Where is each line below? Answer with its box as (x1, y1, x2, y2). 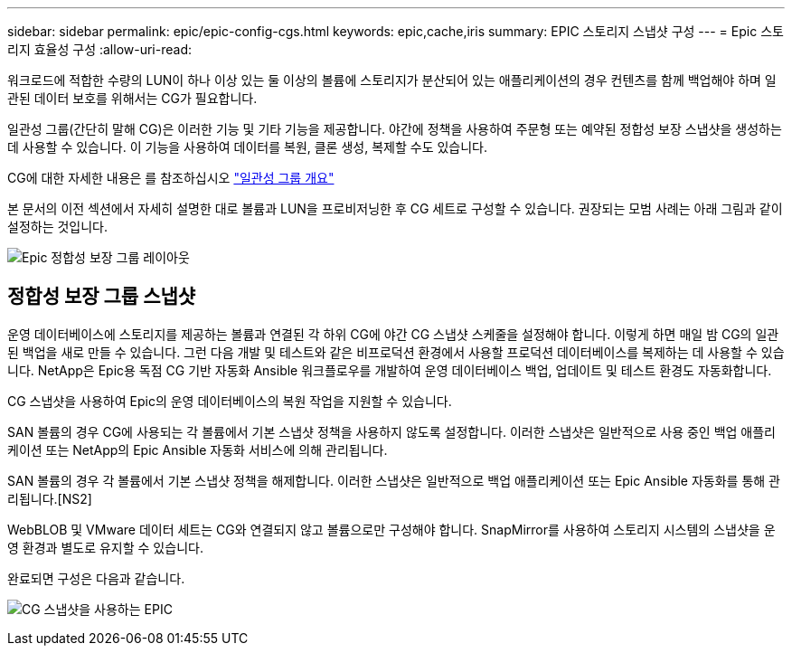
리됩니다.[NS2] (7, 490, 92, 506)
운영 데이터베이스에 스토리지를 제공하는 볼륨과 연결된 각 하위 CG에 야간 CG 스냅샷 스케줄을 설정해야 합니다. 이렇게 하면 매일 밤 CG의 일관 (7, 326, 779, 342)
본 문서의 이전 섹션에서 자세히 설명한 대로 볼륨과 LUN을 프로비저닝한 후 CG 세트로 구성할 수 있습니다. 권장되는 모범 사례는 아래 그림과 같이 (7, 201, 783, 216)
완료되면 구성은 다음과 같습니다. (7, 570, 185, 586)
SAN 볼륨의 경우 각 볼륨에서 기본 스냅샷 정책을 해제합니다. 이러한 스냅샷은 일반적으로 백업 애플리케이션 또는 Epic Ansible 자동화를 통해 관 (7, 472, 781, 488)
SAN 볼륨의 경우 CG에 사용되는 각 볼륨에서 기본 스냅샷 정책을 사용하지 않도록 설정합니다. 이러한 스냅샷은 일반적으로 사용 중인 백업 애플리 (7, 423, 776, 440)
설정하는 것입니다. (7, 219, 108, 234)
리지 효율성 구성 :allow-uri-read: (7, 42, 193, 57)
